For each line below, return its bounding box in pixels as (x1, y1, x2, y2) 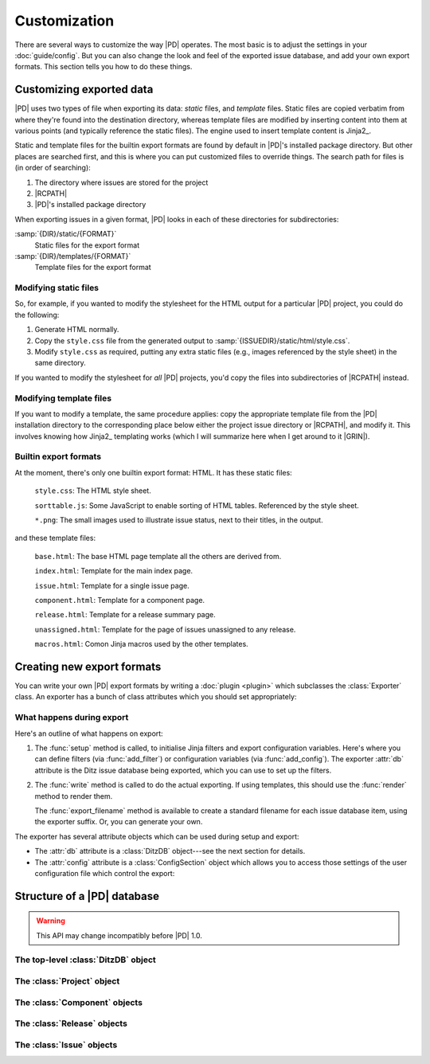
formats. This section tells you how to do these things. (14, 62, 193, 72)
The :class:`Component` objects (14, 996, 143, 1007)
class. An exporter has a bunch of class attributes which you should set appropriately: (14, 692, 297, 702)
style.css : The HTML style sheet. (34, 486, 151, 495)
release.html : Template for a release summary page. (34, 610, 216, 620)
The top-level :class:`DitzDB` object (14, 954, 157, 965)
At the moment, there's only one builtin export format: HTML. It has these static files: (14, 467, 292, 477)
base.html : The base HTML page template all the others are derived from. (34, 551, 282, 561)
